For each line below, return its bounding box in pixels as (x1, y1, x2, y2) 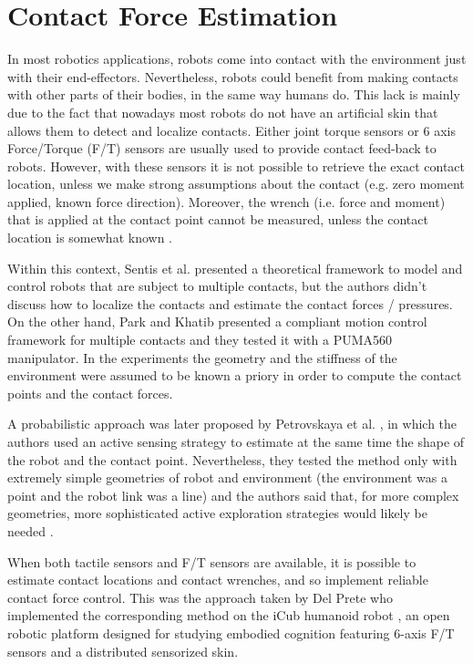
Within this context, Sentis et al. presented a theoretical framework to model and (7, 258, 463, 277)
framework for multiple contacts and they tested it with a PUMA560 (7, 330, 393, 349)
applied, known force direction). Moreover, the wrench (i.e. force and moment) (7, 192, 446, 211)
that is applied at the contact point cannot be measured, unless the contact (7, 210, 428, 229)
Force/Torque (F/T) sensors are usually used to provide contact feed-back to (7, 139, 437, 158)
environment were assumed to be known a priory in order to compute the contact (7, 366, 462, 385)
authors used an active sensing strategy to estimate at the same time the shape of (7, 432, 465, 451)
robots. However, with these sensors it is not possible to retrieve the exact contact (7, 156, 466, 175)
